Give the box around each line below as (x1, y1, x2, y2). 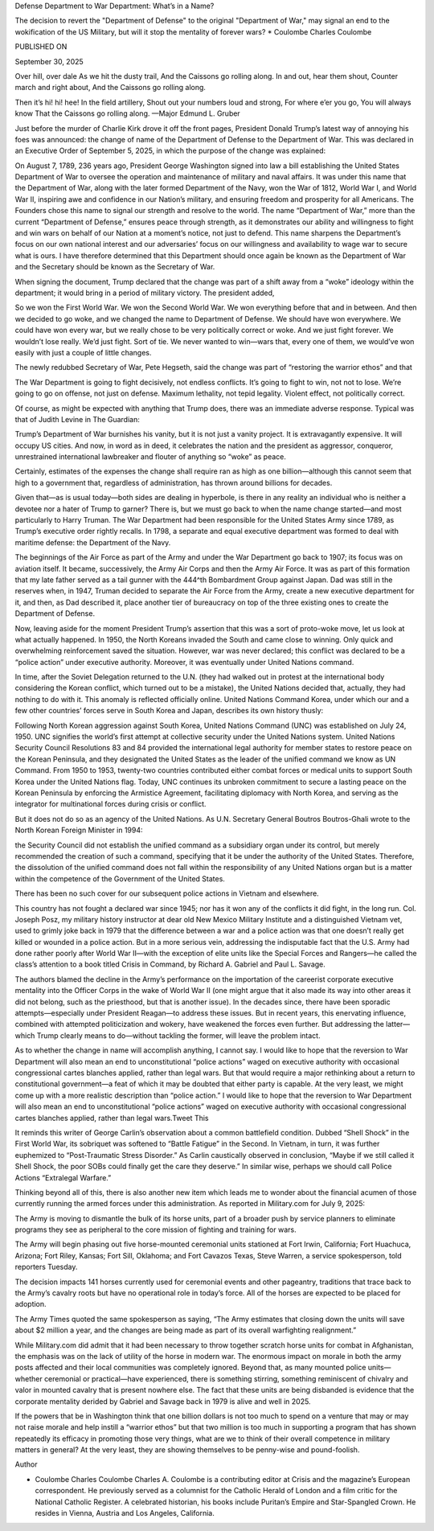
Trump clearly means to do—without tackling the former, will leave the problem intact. (36, 1030, 321, 1041)
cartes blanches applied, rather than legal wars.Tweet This (14, 1113, 209, 1123)
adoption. (14, 1299, 47, 1309)
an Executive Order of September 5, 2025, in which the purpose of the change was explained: (14, 146, 326, 156)
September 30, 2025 (14, 56, 84, 66)
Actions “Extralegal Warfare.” (14, 1172, 112, 1182)
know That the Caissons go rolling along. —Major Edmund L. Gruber (14, 109, 240, 118)
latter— (386, 1020, 411, 1029)
